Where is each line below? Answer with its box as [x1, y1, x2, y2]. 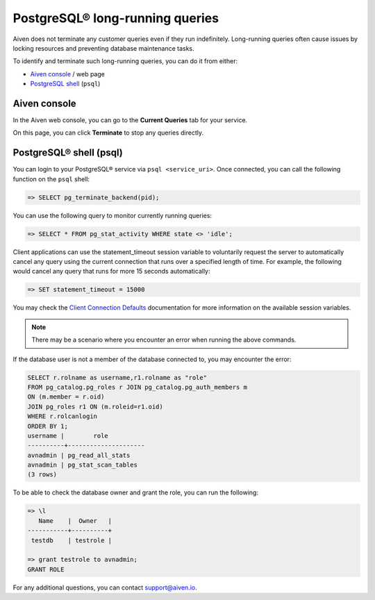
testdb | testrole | [31, 536, 112, 544]
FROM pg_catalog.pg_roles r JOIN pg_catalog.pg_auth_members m [27, 383, 248, 391]
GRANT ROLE [27, 565, 65, 573]
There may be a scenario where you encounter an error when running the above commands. [31, 335, 297, 344]
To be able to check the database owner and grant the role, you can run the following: [12, 488, 258, 497]
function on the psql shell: [12, 174, 90, 183]
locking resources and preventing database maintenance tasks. [12, 44, 194, 52]
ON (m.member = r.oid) [27, 393, 105, 401]
